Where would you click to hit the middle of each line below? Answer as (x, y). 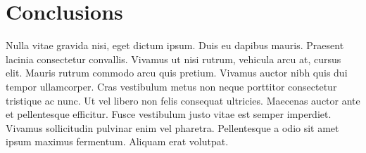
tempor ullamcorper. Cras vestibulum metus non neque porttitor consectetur (171, 86)
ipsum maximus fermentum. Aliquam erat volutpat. (117, 141)
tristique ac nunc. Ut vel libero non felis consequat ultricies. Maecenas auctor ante (183, 100)
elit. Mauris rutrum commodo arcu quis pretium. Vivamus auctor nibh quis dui (177, 73)
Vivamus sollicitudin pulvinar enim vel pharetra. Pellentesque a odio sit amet (172, 127)
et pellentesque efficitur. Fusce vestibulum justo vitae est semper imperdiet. (169, 114)
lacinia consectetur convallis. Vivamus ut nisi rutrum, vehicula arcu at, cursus (173, 59)
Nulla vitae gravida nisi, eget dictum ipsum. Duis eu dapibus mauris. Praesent (175, 45)
